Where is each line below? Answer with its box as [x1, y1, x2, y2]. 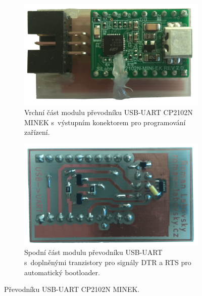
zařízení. [24, 127, 50, 137]
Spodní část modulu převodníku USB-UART [24, 247, 163, 257]
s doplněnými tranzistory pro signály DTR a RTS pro [24, 256, 191, 267]
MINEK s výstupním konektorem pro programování [24, 117, 186, 127]
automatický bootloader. [24, 267, 100, 277]
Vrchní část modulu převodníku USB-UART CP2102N [24, 107, 193, 118]
